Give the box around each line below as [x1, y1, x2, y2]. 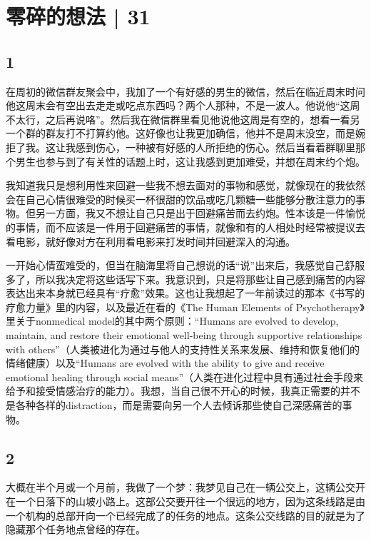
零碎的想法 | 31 [6, 1, 151, 31]
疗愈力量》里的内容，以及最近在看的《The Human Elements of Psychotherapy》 [6, 299, 365, 314]
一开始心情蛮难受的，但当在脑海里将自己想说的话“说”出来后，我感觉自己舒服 [6, 258, 365, 273]
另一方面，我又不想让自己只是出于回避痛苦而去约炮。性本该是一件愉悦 [35, 206, 365, 221]
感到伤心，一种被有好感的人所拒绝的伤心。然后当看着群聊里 [75, 139, 355, 154]
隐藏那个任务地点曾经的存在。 [6, 522, 146, 537]
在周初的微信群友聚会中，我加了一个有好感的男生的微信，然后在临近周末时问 [6, 84, 365, 98]
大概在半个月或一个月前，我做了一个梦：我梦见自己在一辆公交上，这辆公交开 [6, 480, 365, 495]
